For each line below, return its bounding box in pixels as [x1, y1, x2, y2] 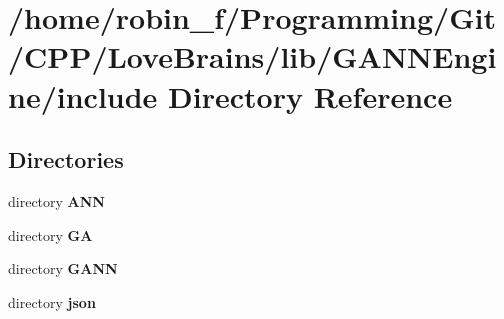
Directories [8, 144, 124, 175]
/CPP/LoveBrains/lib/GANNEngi [8, 36, 497, 77]
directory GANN [8, 258, 118, 279]
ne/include [8, 75, 158, 116]
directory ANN [8, 190, 105, 211]
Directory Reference [168, 75, 453, 116]
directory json [8, 291, 96, 312]
